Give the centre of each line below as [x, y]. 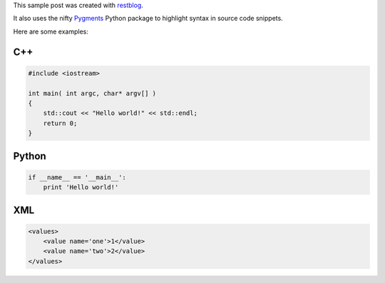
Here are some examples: [51, 31]
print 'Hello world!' [81, 187]
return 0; [60, 123]
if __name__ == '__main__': [77, 177]
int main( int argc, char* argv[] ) [92, 93]
